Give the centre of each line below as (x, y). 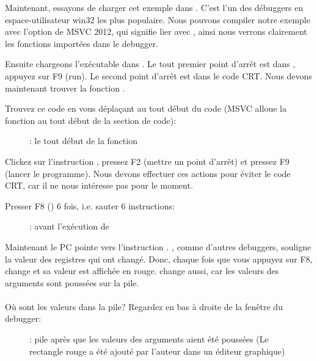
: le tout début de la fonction (83, 141)
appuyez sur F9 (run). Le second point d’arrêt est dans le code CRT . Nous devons (158, 75)
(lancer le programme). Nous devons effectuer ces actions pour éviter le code (148, 173)
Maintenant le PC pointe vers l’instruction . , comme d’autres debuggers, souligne (158, 246)
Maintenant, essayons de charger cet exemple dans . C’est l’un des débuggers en (154, 7)
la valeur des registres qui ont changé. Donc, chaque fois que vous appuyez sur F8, (159, 259)
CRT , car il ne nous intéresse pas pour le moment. (99, 185)
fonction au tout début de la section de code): (91, 120)
